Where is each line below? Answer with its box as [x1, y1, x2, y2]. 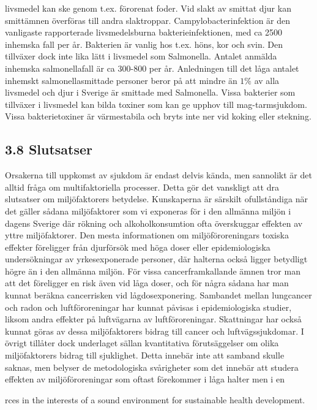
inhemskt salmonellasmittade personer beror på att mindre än [5, 74, 237, 86]
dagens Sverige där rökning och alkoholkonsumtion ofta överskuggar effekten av [5, 216, 303, 229]
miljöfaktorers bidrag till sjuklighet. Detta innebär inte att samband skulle [5, 349, 285, 362]
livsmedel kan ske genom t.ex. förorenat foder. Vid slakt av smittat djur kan [5, 2, 291, 14]
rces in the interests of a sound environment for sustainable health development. [5, 393, 305, 406]
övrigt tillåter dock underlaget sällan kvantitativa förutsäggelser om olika [5, 336, 279, 349]
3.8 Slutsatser [5, 140, 93, 159]
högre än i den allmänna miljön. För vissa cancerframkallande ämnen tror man [5, 264, 300, 277]
